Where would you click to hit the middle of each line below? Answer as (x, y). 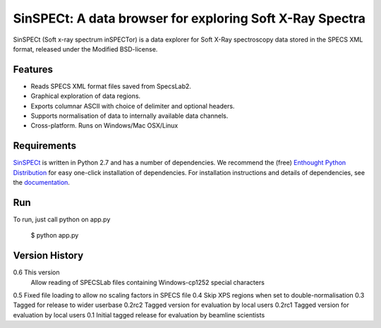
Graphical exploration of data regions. (86, 96)
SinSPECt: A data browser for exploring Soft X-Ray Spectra (189, 18)
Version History (48, 256)
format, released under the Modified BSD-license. (85, 49)
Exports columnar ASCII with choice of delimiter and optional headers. (133, 106)
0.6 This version (36, 272)
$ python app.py (55, 236)
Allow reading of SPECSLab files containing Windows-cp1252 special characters (147, 282)
